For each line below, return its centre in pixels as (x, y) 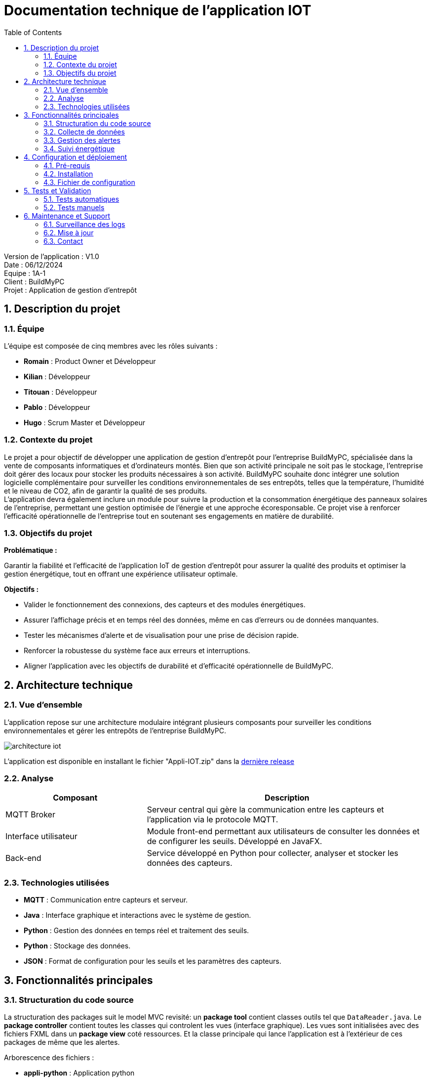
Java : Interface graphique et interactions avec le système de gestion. (137, 915)
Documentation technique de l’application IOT (158, 10)
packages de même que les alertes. (62, 1042)
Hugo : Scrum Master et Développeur (85, 422)
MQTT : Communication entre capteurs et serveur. (106, 900)
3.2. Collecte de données (84, 132)
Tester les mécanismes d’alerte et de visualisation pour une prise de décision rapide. (161, 635)
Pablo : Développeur (57, 407)
